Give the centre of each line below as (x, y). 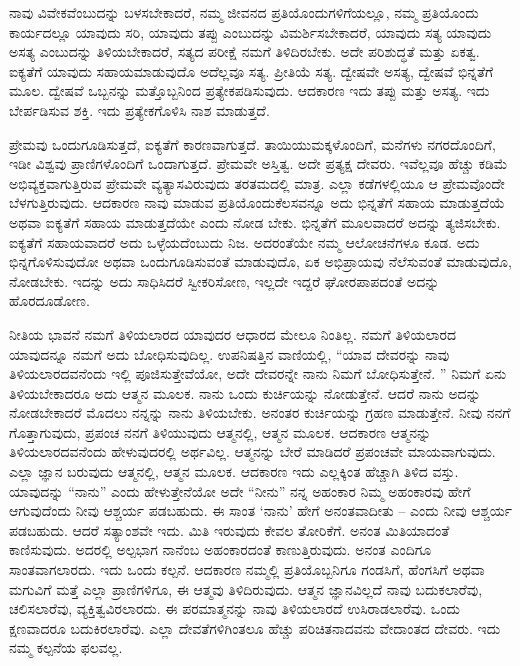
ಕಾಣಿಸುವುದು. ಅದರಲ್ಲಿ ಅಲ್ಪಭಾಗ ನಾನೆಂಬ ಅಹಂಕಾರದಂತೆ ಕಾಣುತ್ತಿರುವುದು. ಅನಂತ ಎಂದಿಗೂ (220, 549)
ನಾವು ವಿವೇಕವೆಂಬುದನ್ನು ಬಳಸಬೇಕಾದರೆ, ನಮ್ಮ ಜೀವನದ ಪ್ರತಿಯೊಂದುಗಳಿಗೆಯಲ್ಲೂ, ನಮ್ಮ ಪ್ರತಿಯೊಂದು (244, 12)
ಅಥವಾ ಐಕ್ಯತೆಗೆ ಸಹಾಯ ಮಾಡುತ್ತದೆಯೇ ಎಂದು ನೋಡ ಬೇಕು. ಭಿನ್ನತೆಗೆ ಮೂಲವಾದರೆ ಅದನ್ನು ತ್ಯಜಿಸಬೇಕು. (255, 221)
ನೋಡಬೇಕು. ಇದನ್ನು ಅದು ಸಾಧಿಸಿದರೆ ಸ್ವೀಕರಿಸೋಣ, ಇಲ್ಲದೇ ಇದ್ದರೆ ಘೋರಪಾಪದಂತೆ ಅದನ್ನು (224, 280)
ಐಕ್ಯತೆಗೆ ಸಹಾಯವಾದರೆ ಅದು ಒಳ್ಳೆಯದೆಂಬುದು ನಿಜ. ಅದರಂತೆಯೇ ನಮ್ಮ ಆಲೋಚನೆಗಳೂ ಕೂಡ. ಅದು (244, 241)
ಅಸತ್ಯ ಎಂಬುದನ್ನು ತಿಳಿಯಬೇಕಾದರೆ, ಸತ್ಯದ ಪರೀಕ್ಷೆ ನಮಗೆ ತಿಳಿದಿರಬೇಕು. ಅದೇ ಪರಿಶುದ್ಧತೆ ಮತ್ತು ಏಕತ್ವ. (244, 51)
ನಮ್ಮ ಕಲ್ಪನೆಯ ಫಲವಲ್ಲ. (66, 647)
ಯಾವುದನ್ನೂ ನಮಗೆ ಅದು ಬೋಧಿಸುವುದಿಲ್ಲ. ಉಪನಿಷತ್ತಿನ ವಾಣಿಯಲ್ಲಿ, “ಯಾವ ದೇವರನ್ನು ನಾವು (229, 353)
